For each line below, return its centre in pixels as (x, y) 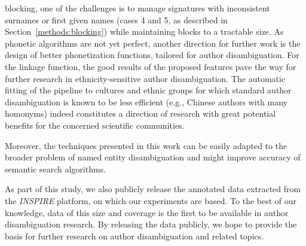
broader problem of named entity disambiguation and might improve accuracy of (153, 157)
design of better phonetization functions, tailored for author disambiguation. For (152, 55)
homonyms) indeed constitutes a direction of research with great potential (140, 113)
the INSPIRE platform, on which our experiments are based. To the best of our (151, 200)
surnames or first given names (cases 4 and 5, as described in (116, 19)
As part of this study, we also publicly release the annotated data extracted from (153, 189)
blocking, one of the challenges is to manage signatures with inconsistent (137, 8)
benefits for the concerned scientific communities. (95, 125)
